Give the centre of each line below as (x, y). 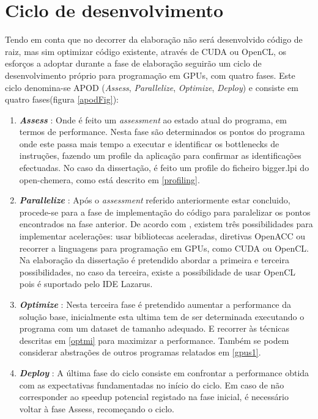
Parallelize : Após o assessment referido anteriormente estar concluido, (155, 200)
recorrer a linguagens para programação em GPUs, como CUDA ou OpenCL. (164, 248)
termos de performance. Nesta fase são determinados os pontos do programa (162, 132)
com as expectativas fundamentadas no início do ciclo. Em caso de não (152, 384)
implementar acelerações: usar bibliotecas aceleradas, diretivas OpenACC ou (162, 236)
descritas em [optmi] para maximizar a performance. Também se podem (154, 340)
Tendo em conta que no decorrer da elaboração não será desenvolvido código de (154, 39)
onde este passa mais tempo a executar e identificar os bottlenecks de (149, 143)
